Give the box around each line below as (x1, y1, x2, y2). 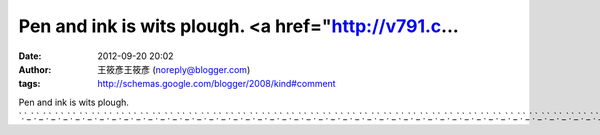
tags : (18, 78, 41, 90)
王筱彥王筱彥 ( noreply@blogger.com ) (97, 63, 251, 75)
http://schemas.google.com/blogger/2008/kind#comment (97, 78, 336, 90)
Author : (18, 63, 52, 75)
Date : (18, 50, 42, 62)
